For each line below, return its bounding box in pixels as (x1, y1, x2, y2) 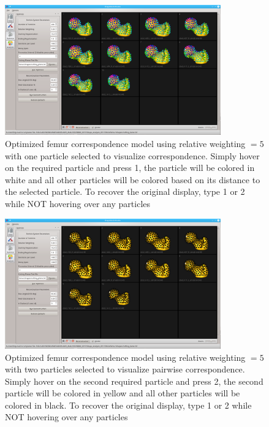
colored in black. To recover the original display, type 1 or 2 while (5, 398, 252, 411)
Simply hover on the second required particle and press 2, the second (5, 374, 263, 387)
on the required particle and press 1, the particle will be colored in (5, 161, 255, 174)
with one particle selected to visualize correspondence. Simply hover (5, 149, 260, 162)
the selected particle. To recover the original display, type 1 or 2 (5, 185, 245, 198)
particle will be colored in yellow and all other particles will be (5, 387, 240, 399)
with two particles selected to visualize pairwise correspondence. (5, 363, 245, 376)
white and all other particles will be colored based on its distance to (5, 173, 260, 186)
